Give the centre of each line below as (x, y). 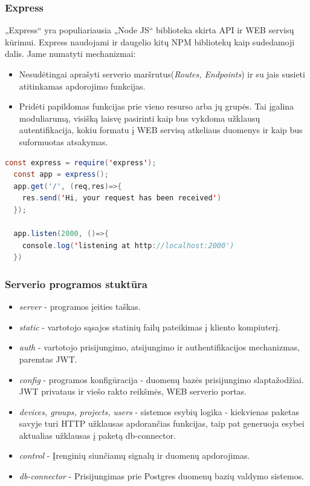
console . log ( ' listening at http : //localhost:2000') (128, 245)
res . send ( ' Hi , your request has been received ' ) (122, 198)
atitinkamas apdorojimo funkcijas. (82, 86)
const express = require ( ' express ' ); (81, 163)
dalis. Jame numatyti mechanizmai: (70, 54)
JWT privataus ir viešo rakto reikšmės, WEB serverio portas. (133, 391)
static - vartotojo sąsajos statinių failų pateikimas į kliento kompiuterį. (150, 327)
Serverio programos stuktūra (76, 284)
